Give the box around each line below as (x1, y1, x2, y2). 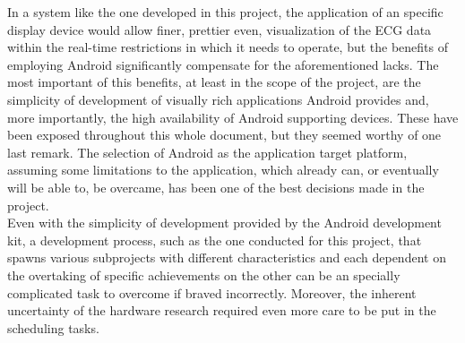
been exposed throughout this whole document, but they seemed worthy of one (7, 125, 442, 144)
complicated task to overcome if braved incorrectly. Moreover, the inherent (7, 283, 417, 302)
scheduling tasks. (7, 318, 99, 337)
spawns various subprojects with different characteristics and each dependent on (7, 248, 446, 267)
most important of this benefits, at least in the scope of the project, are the (7, 73, 421, 91)
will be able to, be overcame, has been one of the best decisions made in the (7, 177, 425, 196)
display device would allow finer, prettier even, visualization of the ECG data (7, 20, 432, 39)
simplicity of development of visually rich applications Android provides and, (7, 90, 429, 108)
